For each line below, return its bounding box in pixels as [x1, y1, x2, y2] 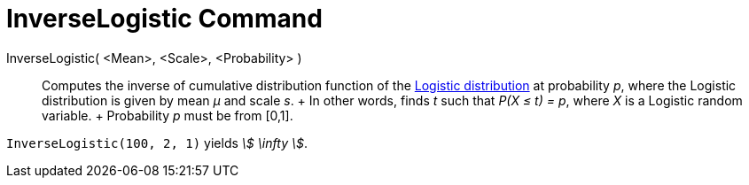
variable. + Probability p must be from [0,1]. [42, 107, 293, 123]
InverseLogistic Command [6, 4, 323, 34]
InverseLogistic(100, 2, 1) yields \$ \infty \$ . [6, 135, 308, 150]
